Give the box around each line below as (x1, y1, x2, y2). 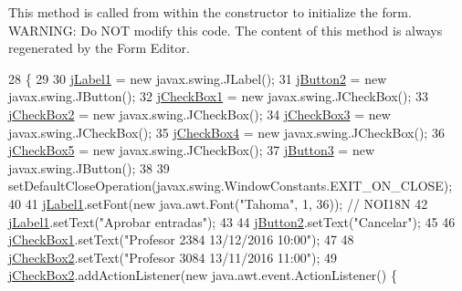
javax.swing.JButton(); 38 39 (8, 158, 170, 177)
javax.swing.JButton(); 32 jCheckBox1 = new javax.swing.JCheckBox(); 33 (8, 87, 429, 106)
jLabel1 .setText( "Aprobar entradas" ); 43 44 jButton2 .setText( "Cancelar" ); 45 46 (8, 212, 456, 231)
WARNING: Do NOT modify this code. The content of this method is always (8, 20, 443, 39)
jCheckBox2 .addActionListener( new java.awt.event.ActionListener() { (8, 265, 397, 285)
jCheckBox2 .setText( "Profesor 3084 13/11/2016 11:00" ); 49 (8, 247, 337, 266)
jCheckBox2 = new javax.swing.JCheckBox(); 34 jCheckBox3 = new (8, 104, 391, 123)
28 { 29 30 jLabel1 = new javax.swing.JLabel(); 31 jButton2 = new (8, 68, 387, 88)
